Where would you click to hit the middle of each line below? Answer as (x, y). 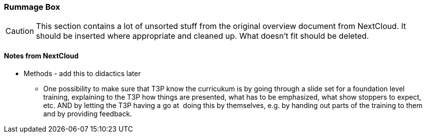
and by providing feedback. (88, 113)
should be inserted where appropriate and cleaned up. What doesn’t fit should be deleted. (202, 36)
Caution (20, 31)
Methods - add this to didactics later (82, 73)
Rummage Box (32, 7)
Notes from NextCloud (41, 55)
